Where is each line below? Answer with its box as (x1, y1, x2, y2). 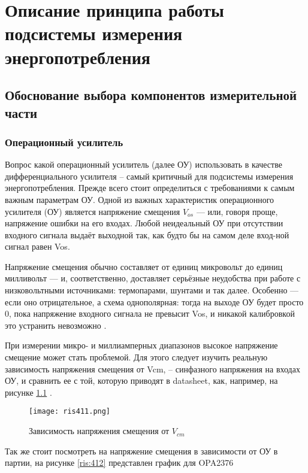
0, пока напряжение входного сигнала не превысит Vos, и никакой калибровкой (5, 307, 295, 320)
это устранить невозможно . (5, 319, 107, 331)
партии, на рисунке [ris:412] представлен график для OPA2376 (5, 456, 234, 469)
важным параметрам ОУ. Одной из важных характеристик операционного (5, 193, 274, 205)
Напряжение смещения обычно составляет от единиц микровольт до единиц (5, 260, 283, 272)
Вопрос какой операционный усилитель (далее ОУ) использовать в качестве (5, 158, 282, 171)
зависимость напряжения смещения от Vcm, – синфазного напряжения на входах (5, 362, 300, 375)
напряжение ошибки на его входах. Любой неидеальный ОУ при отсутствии (5, 217, 283, 229)
